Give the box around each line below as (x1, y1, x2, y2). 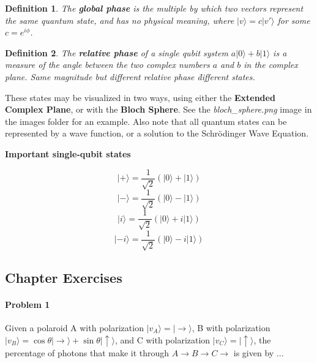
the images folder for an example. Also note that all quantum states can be (5, 114, 287, 127)
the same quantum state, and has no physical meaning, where (5, 13, 234, 26)
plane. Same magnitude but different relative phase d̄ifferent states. (5, 70, 255, 83)
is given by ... (233, 346, 284, 359)
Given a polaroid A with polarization (5, 321, 144, 334)
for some (277, 13, 310, 26)
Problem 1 (5, 298, 50, 310)
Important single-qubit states (5, 147, 131, 160)
